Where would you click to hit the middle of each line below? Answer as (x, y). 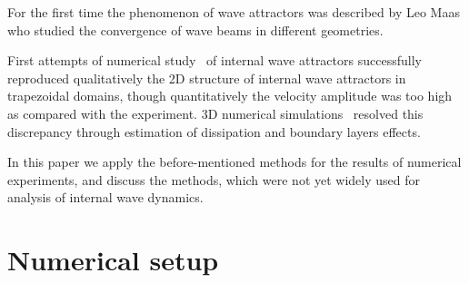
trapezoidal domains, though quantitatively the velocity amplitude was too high (230, 96)
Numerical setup (113, 260)
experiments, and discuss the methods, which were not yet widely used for (214, 179)
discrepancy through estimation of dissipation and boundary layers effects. (214, 131)
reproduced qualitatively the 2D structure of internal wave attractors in (207, 78)
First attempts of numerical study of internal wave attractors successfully (215, 60)
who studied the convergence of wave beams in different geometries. (195, 29)
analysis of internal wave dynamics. (105, 197)
